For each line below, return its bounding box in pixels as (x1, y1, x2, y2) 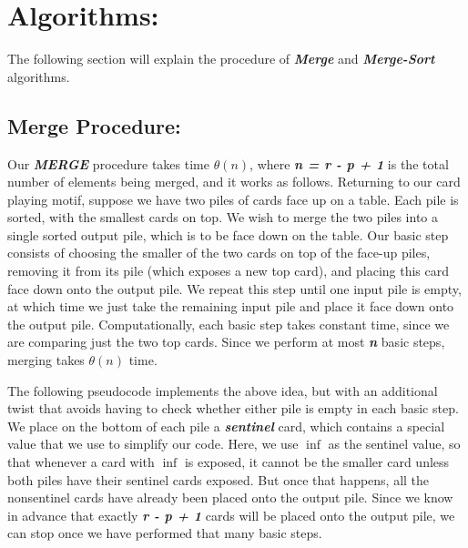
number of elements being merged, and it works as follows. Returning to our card (7, 172, 461, 191)
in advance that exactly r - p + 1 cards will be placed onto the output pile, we (7, 505, 455, 524)
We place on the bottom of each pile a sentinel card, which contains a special (7, 416, 445, 435)
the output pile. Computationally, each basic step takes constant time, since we (7, 314, 450, 333)
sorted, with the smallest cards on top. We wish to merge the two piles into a (7, 208, 439, 227)
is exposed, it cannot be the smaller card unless (184, 452, 450, 472)
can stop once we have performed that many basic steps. (7, 523, 322, 543)
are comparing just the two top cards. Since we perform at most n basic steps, (7, 332, 445, 351)
